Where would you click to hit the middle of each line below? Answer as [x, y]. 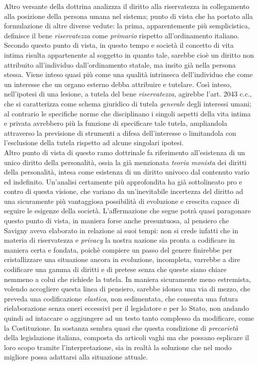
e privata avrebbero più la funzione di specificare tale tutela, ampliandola [116, 123]
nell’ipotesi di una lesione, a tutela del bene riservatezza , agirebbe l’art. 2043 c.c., [128, 94]
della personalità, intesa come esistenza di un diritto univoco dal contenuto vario [127, 172]
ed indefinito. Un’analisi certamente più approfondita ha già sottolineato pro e [123, 181]
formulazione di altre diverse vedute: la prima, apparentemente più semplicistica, [127, 26]
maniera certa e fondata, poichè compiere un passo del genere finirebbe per [118, 249]
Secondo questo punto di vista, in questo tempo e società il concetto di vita [119, 45]
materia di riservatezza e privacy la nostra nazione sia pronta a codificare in [120, 240]
